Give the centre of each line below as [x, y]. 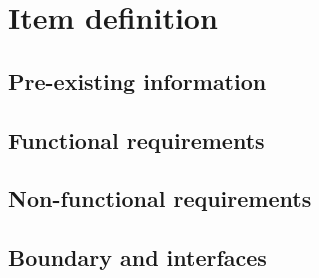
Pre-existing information [137, 80]
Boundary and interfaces [137, 257]
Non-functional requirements [160, 198]
